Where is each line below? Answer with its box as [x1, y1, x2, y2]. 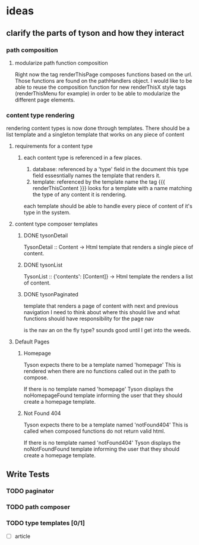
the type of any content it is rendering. [32, 191, 127, 198]
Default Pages [14, 338, 50, 345]
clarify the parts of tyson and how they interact [6, 28, 185, 38]
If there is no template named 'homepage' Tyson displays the [23, 386, 174, 393]
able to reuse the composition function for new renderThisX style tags [14, 83, 187, 91]
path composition [6, 46, 58, 54]
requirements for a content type [14, 143, 93, 150]
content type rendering [6, 111, 75, 119]
